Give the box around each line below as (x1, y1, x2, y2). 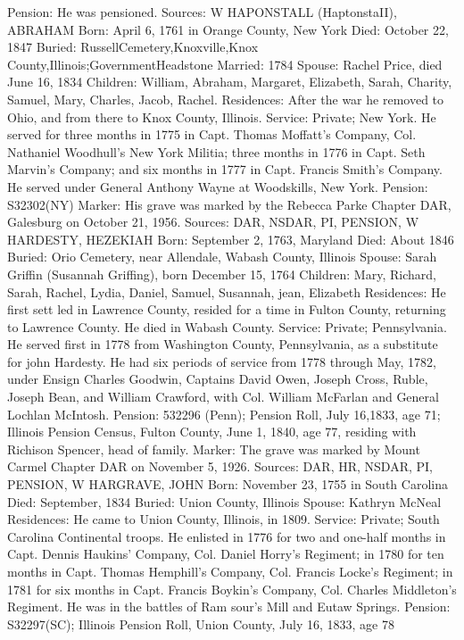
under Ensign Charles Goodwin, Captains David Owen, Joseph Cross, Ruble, (7, 370, 428, 388)
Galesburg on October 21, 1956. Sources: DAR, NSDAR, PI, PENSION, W (7, 212, 419, 231)
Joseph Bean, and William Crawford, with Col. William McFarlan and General (7, 387, 439, 406)
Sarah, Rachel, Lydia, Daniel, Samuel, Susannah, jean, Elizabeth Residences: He (7, 282, 446, 301)
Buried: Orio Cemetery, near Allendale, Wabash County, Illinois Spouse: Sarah (7, 247, 437, 266)
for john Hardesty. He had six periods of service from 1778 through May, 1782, (7, 352, 436, 370)
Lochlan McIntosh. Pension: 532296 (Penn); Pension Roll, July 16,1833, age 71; (7, 404, 441, 423)
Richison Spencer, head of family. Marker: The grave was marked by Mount (7, 439, 420, 458)
